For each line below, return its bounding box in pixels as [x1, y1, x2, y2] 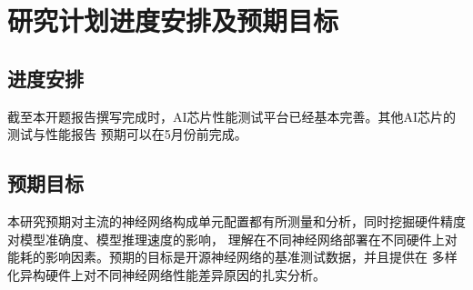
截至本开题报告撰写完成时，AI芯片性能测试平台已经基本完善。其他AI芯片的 [7, 106, 457, 125]
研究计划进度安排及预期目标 [7, 2, 339, 39]
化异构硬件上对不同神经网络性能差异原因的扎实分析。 [7, 265, 326, 284]
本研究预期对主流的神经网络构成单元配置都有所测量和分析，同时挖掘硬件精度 [7, 211, 466, 230]
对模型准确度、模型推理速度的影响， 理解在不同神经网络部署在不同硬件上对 [7, 229, 458, 248]
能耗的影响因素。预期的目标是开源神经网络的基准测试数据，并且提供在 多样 [7, 247, 458, 266]
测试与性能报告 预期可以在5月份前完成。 [7, 125, 247, 144]
